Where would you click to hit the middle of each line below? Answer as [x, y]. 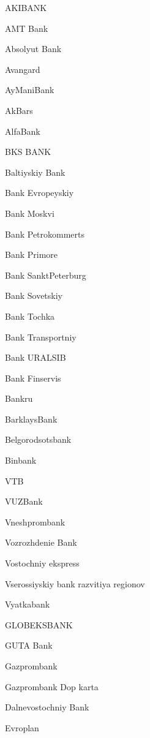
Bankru [19, 398]
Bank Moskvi [30, 213]
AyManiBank [30, 90]
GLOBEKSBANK [39, 624]
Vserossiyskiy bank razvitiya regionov [75, 583]
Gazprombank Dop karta [52, 686]
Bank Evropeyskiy [39, 193]
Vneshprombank [35, 521]
